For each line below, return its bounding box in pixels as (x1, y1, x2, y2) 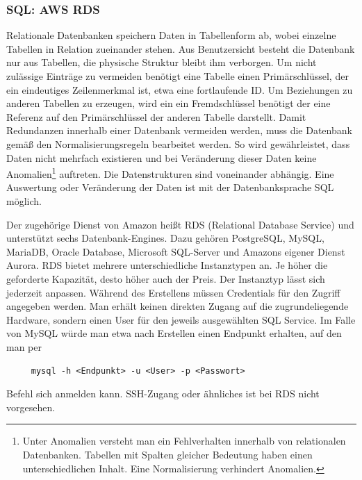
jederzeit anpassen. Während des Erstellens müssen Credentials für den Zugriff (6, 285, 340, 299)
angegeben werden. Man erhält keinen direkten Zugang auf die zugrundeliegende (6, 299, 349, 313)
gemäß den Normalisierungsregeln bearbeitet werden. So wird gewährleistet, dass (6, 136, 350, 151)
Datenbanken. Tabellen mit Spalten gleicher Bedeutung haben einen (22, 447, 313, 461)
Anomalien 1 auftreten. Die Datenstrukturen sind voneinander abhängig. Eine (6, 165, 334, 181)
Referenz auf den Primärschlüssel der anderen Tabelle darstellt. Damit (6, 109, 306, 124)
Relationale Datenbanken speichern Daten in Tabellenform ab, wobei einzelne (6, 28, 336, 42)
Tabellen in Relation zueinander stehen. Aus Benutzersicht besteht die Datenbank (6, 41, 355, 56)
